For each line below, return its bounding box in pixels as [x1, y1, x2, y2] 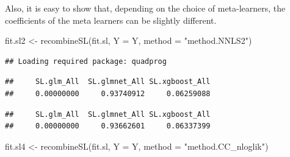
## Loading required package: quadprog [5, 57, 167, 66]
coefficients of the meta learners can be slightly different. [5, 13, 217, 26]
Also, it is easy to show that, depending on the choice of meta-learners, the [5, 2, 286, 14]
